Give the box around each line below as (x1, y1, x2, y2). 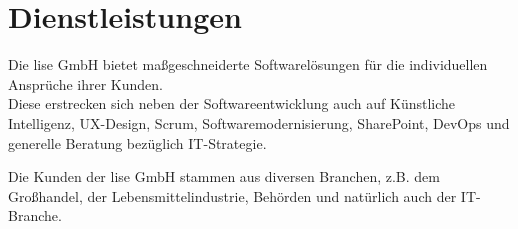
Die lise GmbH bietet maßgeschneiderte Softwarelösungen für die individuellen (8, 54, 488, 75)
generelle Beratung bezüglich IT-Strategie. (8, 132, 267, 153)
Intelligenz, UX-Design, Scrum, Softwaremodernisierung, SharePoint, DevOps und (8, 112, 510, 133)
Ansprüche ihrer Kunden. (8, 73, 164, 94)
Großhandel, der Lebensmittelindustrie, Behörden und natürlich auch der (8, 185, 457, 206)
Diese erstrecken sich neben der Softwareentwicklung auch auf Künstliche (8, 93, 456, 114)
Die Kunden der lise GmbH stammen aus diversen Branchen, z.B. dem (8, 166, 440, 187)
